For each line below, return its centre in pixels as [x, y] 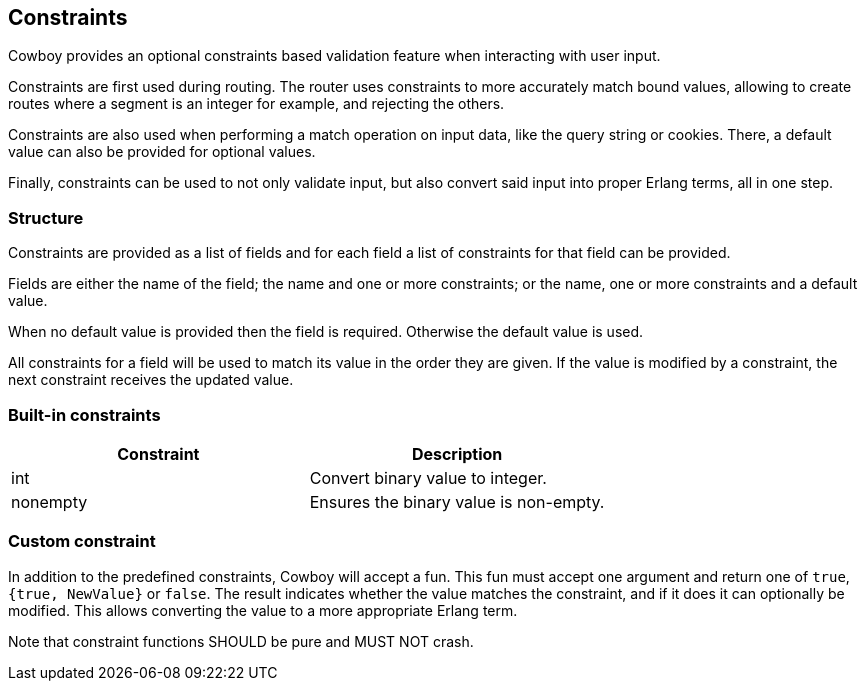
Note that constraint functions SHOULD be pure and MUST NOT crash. [241, 641]
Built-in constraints [84, 414]
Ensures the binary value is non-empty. [457, 501]
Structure [46, 217]
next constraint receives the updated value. [151, 380]
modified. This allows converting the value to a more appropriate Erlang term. [263, 610]
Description [457, 453]
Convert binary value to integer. [428, 477]
